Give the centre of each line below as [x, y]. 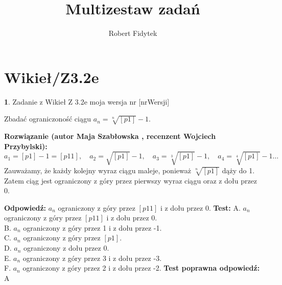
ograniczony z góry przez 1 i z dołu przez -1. [92, 227]
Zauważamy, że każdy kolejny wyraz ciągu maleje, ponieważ [98, 170]
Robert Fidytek [133, 33]
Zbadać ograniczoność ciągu [48, 119]
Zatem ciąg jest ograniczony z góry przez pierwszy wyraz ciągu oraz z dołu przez [131, 180]
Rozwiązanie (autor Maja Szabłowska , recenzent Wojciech [110, 136]
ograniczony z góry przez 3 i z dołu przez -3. [92, 258]
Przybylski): [26, 146]
